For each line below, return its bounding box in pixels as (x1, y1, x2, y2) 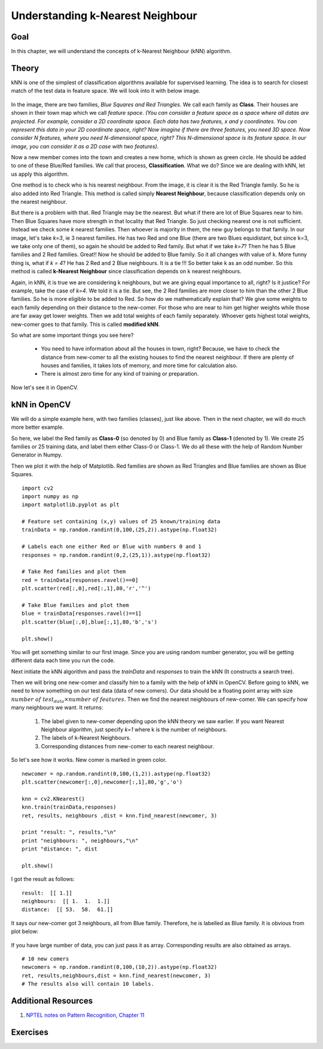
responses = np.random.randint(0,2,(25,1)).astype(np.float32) (22, 551, 211, 559)
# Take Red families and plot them (22, 568, 126, 575)
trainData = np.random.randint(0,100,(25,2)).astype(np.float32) (22, 526, 218, 533)
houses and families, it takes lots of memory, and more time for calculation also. (41, 362, 238, 369)
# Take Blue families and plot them (22, 602, 129, 608)
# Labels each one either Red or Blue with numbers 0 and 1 (22, 543, 202, 550)
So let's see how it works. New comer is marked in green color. (11, 757, 167, 764)
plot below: (11, 928, 39, 935)
